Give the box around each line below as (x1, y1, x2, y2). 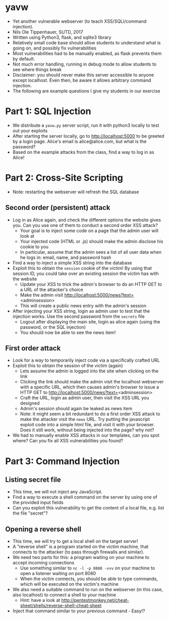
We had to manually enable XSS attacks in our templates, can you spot (12, 432, 160, 438)
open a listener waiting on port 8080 (20, 571, 96, 577)
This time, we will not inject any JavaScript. (12, 489, 102, 495)
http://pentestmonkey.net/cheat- (61, 597, 130, 603)
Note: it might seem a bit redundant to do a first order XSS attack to (20, 411, 160, 417)
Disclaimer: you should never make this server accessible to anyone (12, 72, 154, 78)
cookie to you (20, 244, 49, 250)
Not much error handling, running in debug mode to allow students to (12, 61, 157, 67)
